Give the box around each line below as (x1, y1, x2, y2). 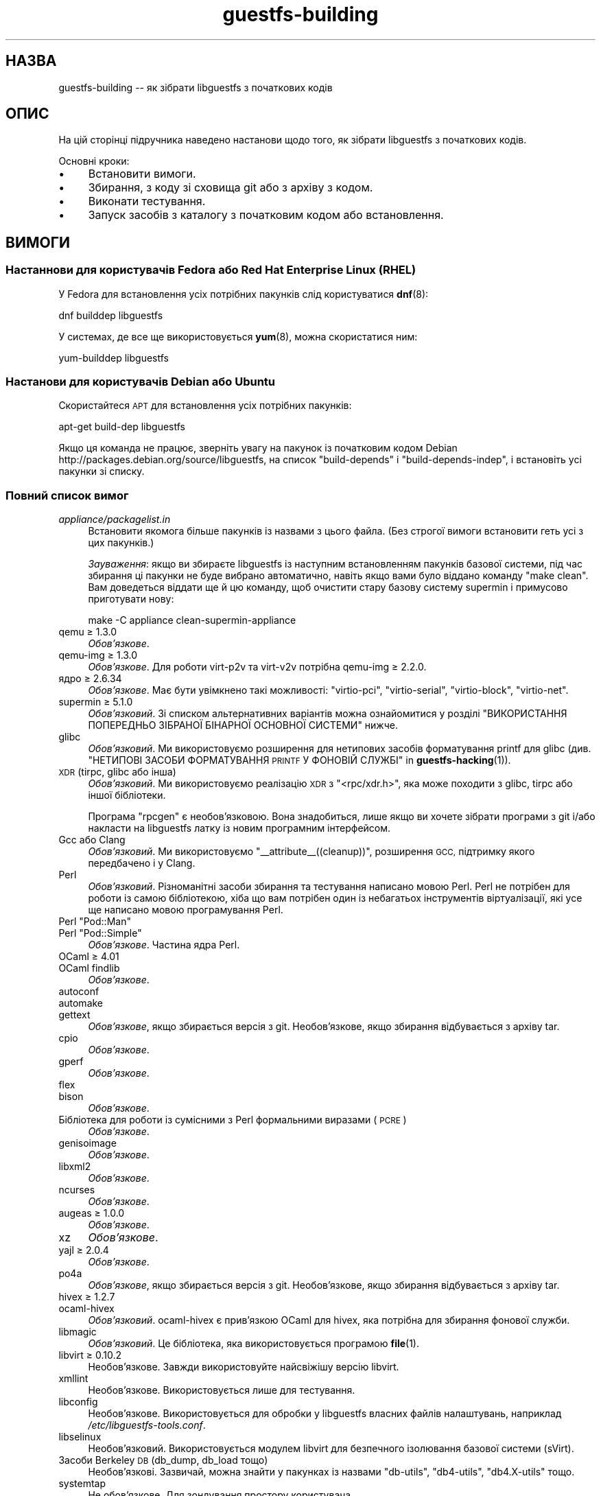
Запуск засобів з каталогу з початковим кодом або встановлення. (88, 208, 444, 222)
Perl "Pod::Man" (58, 915, 131, 928)
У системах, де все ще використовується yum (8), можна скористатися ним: (58, 330, 418, 342)
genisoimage (58, 1137, 117, 1149)
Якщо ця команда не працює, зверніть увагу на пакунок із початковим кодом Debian (58, 442, 458, 454)
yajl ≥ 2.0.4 (58, 1244, 109, 1257)
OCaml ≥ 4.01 (58, 950, 119, 963)
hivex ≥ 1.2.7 (58, 1291, 115, 1303)
